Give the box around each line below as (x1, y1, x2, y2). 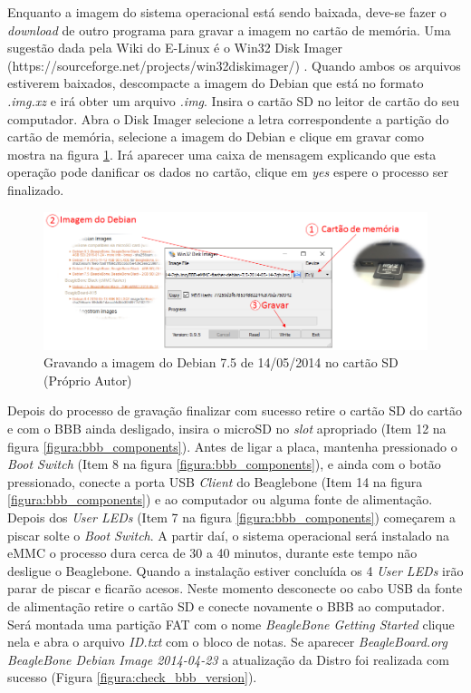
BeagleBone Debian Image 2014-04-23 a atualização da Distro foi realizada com (7, 649, 449, 669)
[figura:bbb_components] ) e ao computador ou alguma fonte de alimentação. (7, 490, 433, 509)
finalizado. (7, 180, 64, 199)
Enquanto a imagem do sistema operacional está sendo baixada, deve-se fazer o (7, 3, 447, 21)
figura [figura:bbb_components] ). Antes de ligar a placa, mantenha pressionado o (7, 436, 457, 455)
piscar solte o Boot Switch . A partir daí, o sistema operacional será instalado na (7, 525, 450, 544)
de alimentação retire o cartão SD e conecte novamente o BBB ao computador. (7, 596, 446, 615)
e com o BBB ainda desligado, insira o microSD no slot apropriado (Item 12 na (7, 418, 447, 437)
